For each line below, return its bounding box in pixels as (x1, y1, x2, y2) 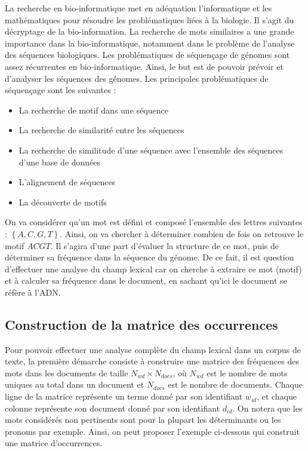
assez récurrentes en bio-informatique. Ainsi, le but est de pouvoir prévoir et (5, 60, 284, 72)
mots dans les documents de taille (5, 366, 128, 379)
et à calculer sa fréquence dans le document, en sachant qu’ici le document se (5, 274, 287, 287)
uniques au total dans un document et (5, 378, 144, 391)
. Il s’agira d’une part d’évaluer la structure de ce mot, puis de (50, 239, 279, 251)
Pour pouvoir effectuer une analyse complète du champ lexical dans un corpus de (5, 343, 301, 355)
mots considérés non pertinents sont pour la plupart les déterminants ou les (5, 413, 281, 426)
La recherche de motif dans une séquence (19, 103, 168, 116)
